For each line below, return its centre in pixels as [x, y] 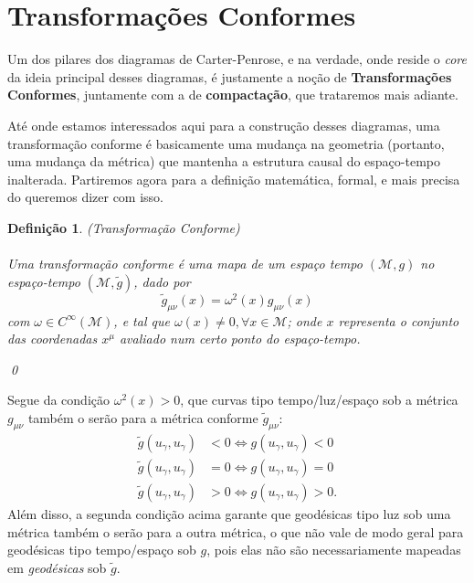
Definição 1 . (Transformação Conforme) [124, 227]
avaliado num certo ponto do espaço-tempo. [240, 339]
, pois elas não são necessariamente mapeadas [334, 550]
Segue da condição [58, 400]
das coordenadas [53, 339]
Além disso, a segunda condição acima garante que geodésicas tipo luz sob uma [229, 513]
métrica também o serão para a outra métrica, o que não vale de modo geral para [236, 531]
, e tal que [142, 320]
